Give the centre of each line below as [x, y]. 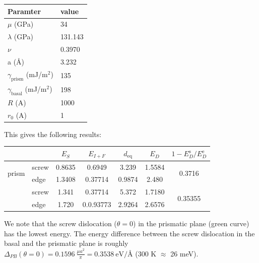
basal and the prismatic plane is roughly [66, 243]
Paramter [24, 11]
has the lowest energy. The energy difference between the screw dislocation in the [129, 233]
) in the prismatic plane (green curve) [191, 223]
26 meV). [184, 253]
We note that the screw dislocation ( [60, 223]
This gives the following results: [53, 134]
